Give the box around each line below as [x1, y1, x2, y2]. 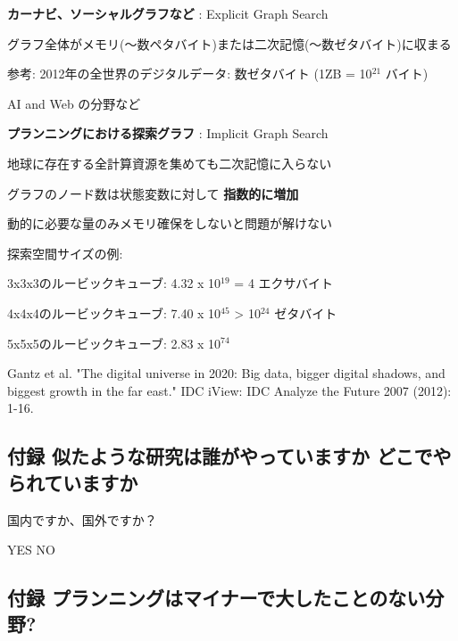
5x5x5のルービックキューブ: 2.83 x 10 [7, 333, 221, 352]
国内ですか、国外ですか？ [7, 510, 157, 529]
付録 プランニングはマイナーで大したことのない [7, 584, 426, 612]
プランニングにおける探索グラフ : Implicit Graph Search [7, 124, 329, 143]
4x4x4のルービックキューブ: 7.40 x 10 [7, 303, 221, 322]
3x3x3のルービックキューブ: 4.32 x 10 [7, 274, 221, 292]
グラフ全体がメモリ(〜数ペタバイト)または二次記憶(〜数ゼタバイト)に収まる [7, 34, 452, 53]
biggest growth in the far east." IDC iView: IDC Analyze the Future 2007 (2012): [7, 381, 452, 399]
